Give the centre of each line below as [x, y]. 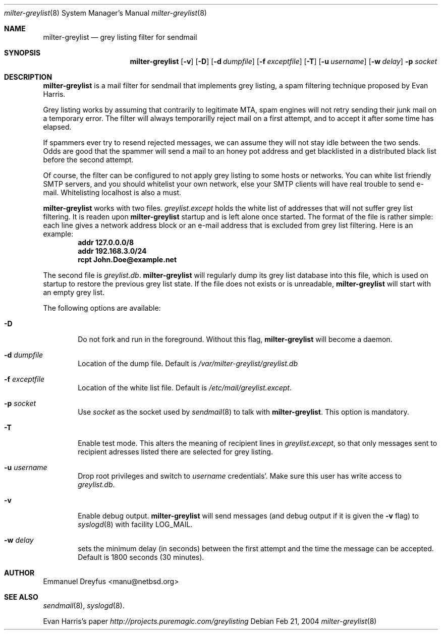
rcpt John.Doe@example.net [127, 260]
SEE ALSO [21, 597]
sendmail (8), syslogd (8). [84, 606]
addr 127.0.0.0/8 [106, 242]
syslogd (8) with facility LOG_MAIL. [135, 524]
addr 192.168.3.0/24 [112, 251]
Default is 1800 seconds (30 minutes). [141, 557]
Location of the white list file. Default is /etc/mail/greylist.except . [185, 388]
